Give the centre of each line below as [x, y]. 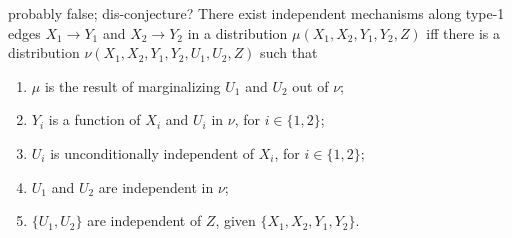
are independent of [144, 220]
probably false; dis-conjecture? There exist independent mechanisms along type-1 [256, 13]
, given [235, 220]
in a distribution [237, 32]
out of [310, 85]
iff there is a [463, 32]
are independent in [156, 186]
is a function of [94, 119]
